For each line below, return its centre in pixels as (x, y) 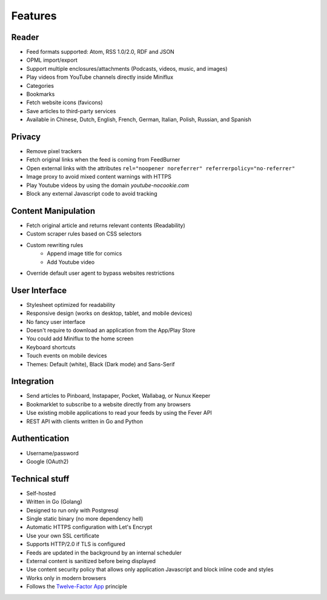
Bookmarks (41, 94)
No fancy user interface (56, 321)
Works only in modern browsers (66, 578)
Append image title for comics (84, 254)
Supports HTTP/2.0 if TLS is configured (76, 544)
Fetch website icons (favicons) (64, 102)
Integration (33, 381)
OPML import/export (52, 60)
